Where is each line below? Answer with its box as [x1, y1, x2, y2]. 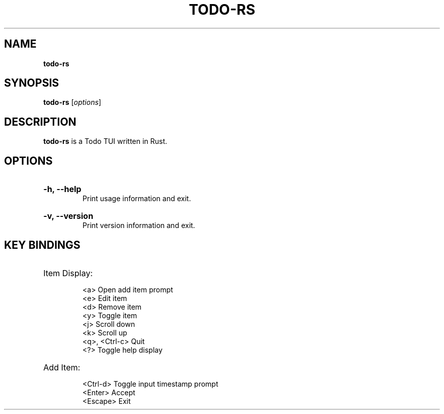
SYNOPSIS [4, 77, 59, 90]
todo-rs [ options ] [43, 98, 101, 107]
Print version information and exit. [82, 221, 195, 230]
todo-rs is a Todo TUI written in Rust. [43, 137, 167, 146]
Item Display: [43, 268, 93, 278]
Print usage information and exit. [82, 194, 191, 203]
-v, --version [43, 211, 93, 221]
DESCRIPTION [4, 115, 77, 128]
